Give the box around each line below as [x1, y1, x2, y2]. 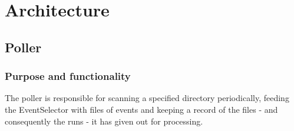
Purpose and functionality [5, 69, 131, 83]
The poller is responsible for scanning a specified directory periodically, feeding [5, 92, 289, 104]
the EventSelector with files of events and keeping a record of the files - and [5, 103, 278, 115]
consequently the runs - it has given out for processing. [5, 115, 203, 127]
